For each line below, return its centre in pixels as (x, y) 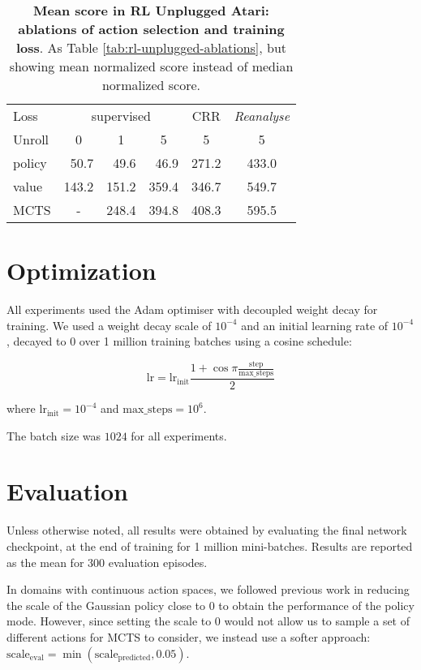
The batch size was (54, 435)
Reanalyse (262, 116)
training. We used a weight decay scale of (109, 325)
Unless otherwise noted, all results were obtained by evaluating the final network (207, 530)
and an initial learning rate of (315, 325)
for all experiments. (179, 435)
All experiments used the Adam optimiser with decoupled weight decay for (192, 309)
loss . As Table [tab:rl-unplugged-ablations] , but (151, 47)
